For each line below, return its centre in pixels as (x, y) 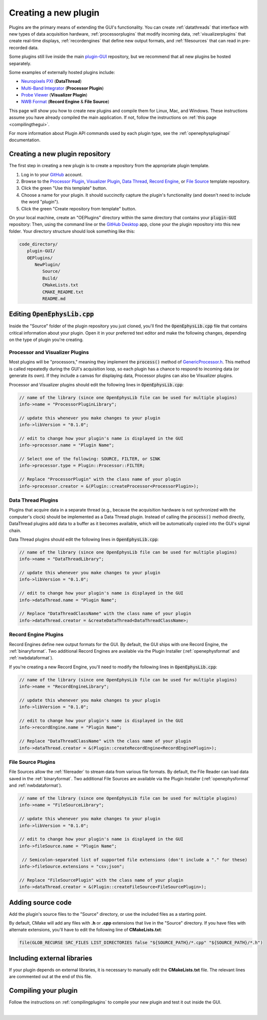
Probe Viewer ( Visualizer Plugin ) (54, 95)
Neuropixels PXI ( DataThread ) (52, 81)
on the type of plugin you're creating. (46, 340)
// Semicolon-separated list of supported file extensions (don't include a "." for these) (135, 859)
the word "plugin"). (40, 202)
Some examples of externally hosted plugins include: (62, 72)
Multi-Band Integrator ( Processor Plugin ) (62, 88)
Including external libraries (51, 958)
